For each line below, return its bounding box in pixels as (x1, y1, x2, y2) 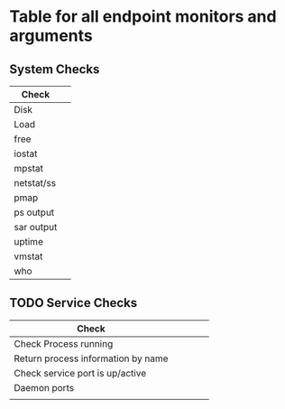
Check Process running (14, 337, 114, 349)
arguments (9, 25, 93, 46)
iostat (14, 147, 38, 160)
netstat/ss (14, 177, 57, 189)
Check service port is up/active (14, 367, 147, 379)
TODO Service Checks (9, 295, 138, 311)
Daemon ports (14, 381, 75, 394)
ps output (14, 206, 55, 218)
